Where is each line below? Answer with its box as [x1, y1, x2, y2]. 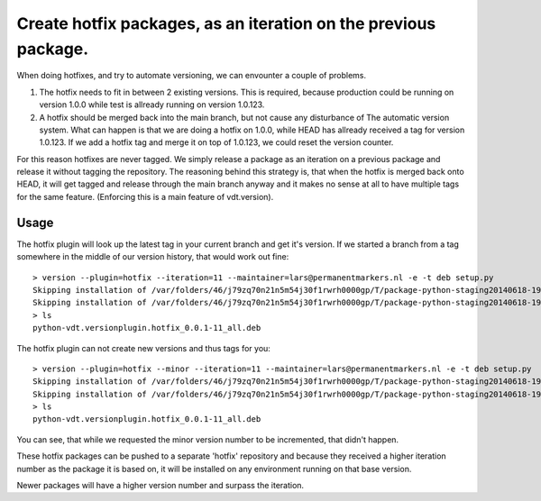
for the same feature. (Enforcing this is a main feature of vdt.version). [16, 191, 274, 202]
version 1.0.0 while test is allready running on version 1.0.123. [39, 99, 265, 110]
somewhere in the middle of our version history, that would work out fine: [16, 251, 289, 262]
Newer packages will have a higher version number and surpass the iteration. [16, 480, 305, 491]
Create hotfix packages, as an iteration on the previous [16, 14, 436, 33]
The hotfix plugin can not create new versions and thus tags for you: [16, 342, 270, 353]
